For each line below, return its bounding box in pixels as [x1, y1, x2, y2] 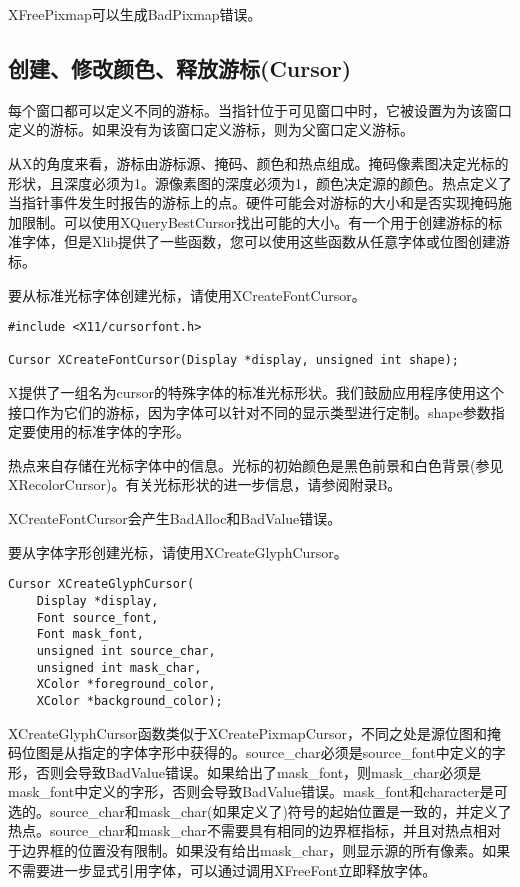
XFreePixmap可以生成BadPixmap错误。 [8, 4, 262, 24]
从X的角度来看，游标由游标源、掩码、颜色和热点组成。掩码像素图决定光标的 [8, 152, 509, 173]
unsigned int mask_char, [36, 660, 202, 675]
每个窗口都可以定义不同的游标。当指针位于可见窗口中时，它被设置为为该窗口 [8, 99, 512, 120]
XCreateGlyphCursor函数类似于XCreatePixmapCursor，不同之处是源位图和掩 [8, 722, 502, 743]
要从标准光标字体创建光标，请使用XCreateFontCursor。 [8, 284, 366, 305]
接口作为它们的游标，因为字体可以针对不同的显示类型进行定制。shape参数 [8, 401, 491, 422]
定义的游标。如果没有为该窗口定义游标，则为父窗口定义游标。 [8, 119, 414, 140]
